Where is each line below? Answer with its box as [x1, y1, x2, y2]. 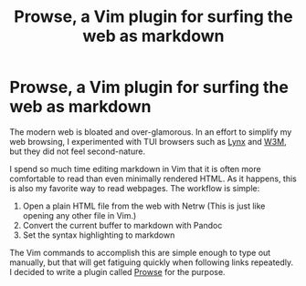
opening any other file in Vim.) [22, 209, 137, 220]
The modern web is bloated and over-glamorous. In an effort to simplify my [9, 126, 292, 138]
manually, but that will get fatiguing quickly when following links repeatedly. [9, 257, 294, 268]
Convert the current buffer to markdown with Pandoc [22, 220, 223, 230]
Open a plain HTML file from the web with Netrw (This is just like [22, 200, 266, 211]
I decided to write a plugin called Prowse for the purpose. [9, 266, 226, 277]
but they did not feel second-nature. [9, 146, 146, 157]
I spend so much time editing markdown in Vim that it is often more [9, 163, 262, 174]
